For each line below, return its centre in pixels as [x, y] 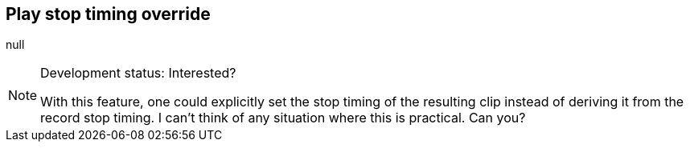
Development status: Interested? [138, 73]
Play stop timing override [108, 14]
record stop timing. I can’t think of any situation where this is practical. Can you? [283, 118]
